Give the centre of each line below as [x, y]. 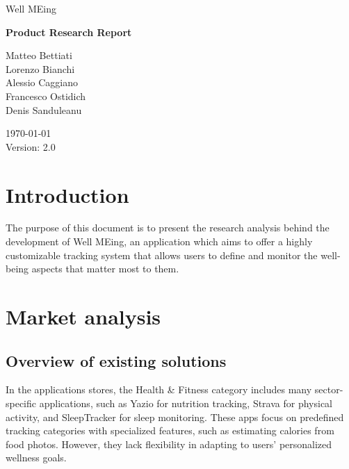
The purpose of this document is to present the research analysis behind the [168, 228]
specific [21, 403]
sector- [329, 389]
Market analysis [83, 316]
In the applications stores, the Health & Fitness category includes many [159, 389]
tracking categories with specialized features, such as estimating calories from [170, 430]
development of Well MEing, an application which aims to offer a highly [159, 241]
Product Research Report [69, 32]
